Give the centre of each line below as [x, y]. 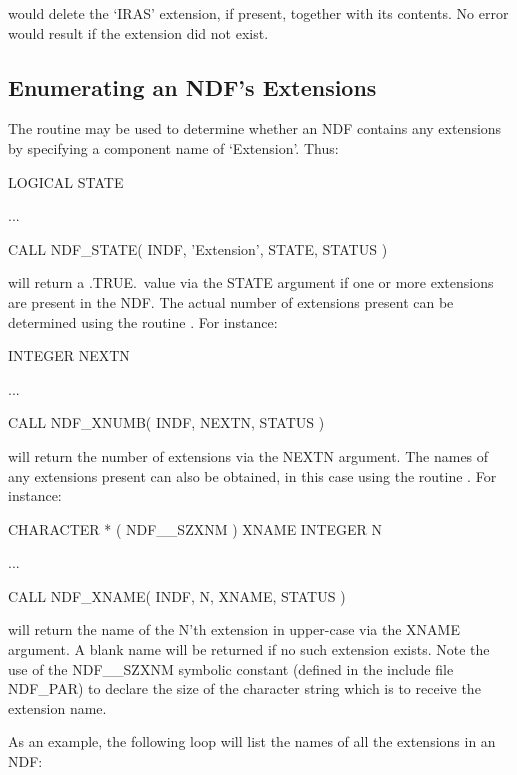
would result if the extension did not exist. [138, 32]
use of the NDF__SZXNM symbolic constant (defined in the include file [231, 668]
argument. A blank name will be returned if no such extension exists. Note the [249, 649]
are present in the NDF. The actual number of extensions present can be [231, 301]
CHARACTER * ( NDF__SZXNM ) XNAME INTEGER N [195, 528]
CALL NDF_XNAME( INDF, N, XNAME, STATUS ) [177, 595]
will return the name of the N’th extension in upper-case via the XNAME [234, 629]
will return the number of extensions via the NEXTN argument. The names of [248, 455]
